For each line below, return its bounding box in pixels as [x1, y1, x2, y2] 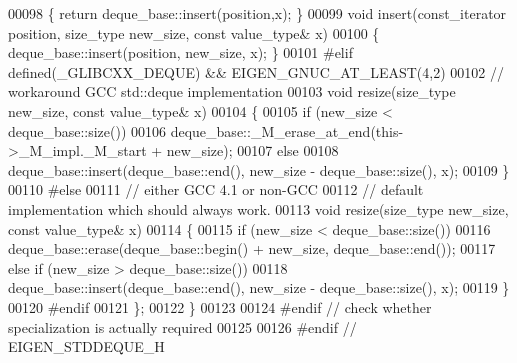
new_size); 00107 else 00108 [166, 140, 339, 161]
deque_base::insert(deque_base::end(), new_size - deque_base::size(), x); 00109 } [8, 159, 510, 180]
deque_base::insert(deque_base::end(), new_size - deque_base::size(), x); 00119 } [8, 277, 510, 298]
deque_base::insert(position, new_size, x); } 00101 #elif [8, 42, 353, 63]
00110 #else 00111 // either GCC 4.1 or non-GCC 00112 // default [8, 179, 424, 200]
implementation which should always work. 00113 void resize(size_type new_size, [8, 198, 509, 219]
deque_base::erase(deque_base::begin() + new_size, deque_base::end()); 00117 [8, 238, 496, 259]
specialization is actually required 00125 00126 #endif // [8, 316, 357, 337]
